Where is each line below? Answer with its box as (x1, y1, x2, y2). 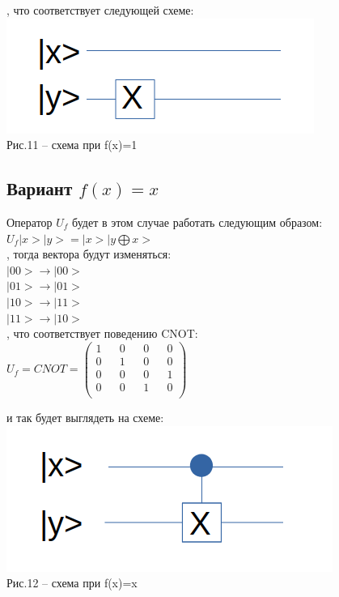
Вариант (6, 176, 73, 201)
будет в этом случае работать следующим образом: (72, 213, 323, 230)
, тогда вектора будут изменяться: (6, 245, 172, 262)
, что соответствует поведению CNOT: (6, 325, 198, 342)
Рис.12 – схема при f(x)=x (6, 574, 138, 591)
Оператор (6, 213, 53, 230)
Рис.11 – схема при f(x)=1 (6, 136, 138, 153)
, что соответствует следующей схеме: (6, 2, 194, 18)
